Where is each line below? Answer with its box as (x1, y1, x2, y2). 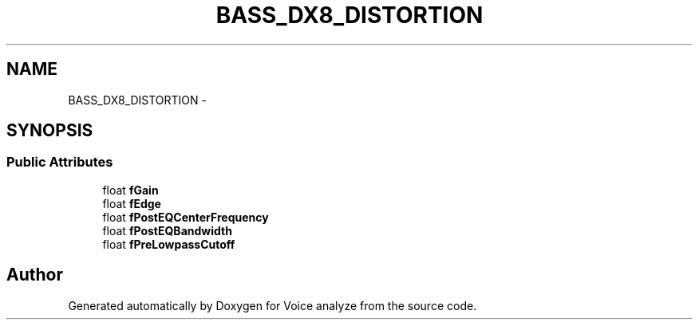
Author (6, 265, 63, 285)
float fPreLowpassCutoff (102, 237, 235, 251)
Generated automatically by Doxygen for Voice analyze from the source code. (68, 298, 477, 312)
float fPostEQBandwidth (102, 223, 232, 238)
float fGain (102, 183, 159, 197)
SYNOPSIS (6, 120, 93, 141)
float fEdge (102, 196, 161, 210)
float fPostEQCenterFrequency (102, 210, 269, 224)
